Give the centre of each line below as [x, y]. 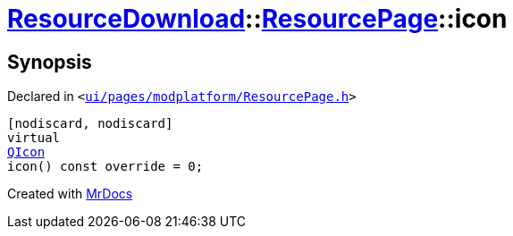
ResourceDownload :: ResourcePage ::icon [257, 19]
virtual [34, 138]
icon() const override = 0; [105, 167]
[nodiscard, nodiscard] [90, 124]
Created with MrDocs [70, 194]
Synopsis [50, 62]
